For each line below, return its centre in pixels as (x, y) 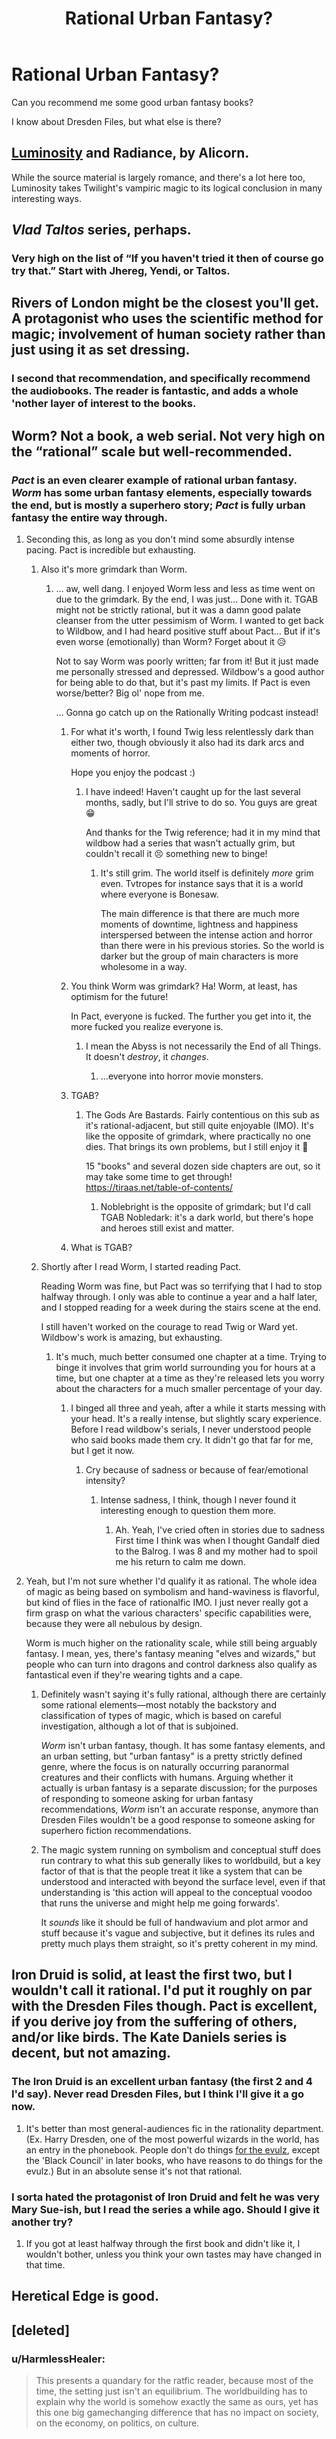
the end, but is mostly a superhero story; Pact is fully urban (158, 505)
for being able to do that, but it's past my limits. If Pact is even (183, 683)
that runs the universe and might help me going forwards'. (160, 1903)
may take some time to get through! (159, 1177)
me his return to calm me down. (180, 1562)
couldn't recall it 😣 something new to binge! (176, 854)
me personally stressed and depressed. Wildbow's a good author (190, 672)
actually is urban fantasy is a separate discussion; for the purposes (179, 1788)
